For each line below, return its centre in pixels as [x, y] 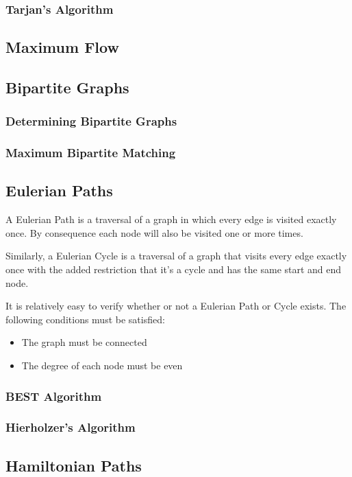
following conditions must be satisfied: [85, 319]
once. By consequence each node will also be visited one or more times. [154, 232]
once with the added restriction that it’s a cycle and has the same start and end [174, 269]
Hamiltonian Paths [74, 465]
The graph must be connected [84, 342]
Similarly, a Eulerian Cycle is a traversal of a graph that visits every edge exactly [176, 256]
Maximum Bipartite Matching [91, 153]
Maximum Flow [62, 47]
